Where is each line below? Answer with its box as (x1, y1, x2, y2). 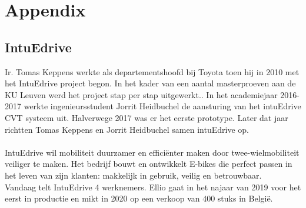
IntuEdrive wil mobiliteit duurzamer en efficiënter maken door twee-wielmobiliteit (5, 146, 300, 158)
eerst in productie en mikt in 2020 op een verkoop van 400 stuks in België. (5, 192, 273, 204)
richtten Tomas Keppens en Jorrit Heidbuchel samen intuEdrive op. (5, 123, 249, 135)
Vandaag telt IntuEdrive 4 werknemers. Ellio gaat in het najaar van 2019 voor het (5, 180, 301, 193)
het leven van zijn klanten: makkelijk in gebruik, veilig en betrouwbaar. (5, 169, 262, 181)
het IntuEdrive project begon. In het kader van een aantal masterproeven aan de (5, 77, 296, 89)
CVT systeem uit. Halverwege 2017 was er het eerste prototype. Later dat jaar (5, 111, 288, 123)
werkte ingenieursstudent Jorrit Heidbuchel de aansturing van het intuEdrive (24, 100, 301, 112)
